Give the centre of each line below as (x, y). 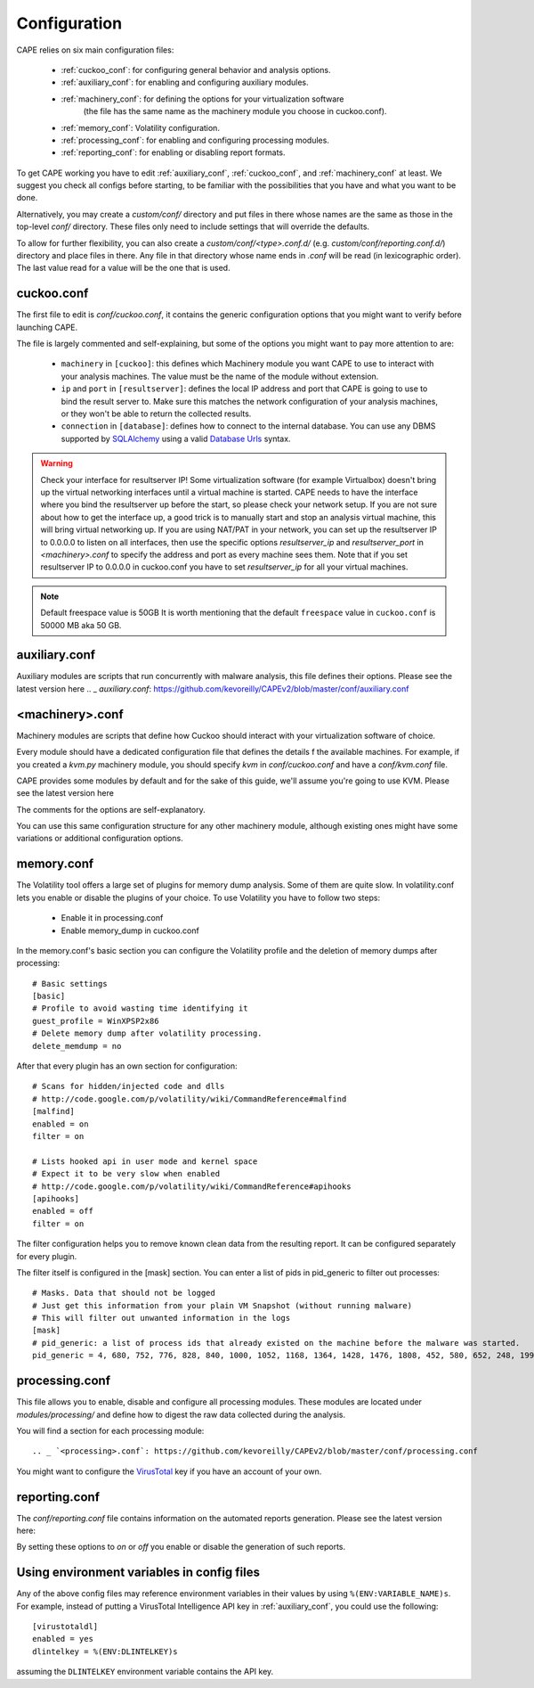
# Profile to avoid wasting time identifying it (140, 1008)
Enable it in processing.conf (112, 918)
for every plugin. (47, 1256)
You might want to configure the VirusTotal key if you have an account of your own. (169, 1471)
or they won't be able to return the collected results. (156, 414)
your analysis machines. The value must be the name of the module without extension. (220, 376)
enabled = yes (63, 1639)
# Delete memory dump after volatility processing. (147, 1033)
